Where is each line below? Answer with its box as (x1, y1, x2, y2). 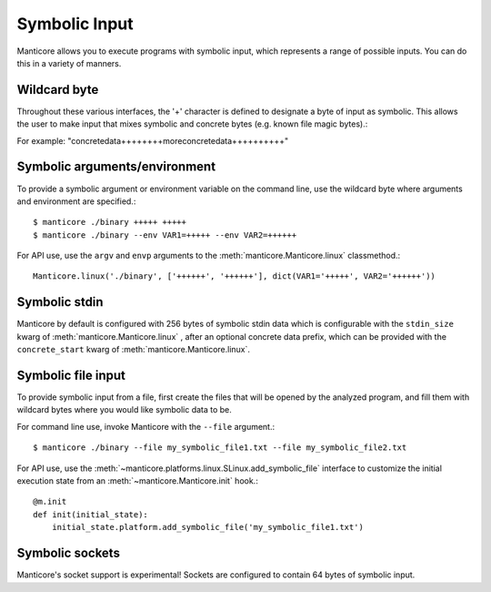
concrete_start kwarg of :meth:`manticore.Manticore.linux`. (16, 344, 250, 355)
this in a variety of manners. (16, 57, 122, 68)
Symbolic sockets (16, 546, 120, 561)
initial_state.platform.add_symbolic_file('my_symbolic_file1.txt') (51, 522, 364, 533)
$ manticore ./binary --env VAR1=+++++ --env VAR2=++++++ (33, 230, 297, 240)
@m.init (33, 496, 67, 507)
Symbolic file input (16, 367, 126, 383)
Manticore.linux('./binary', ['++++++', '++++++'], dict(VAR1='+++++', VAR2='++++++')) (33, 271, 436, 281)
